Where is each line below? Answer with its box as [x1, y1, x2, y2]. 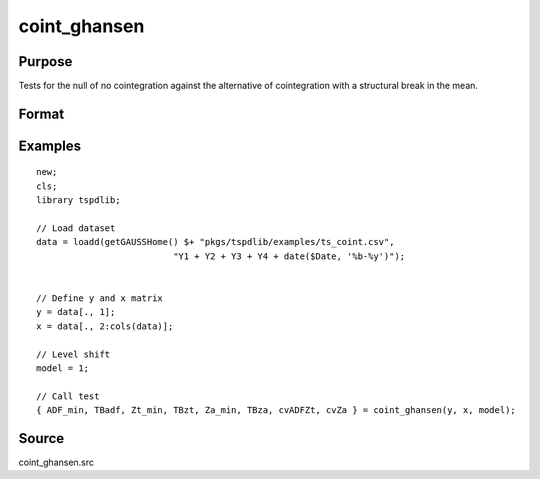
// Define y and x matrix [36, 293, 164, 304]
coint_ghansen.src [18, 456, 95, 469]
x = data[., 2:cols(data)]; [36, 320, 174, 332]
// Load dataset [36, 223, 116, 234]
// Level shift [36, 348, 111, 360]
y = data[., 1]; [36, 306, 116, 318]
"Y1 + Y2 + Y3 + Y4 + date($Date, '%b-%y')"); [173, 250, 406, 262]
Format [18, 105, 65, 122]
